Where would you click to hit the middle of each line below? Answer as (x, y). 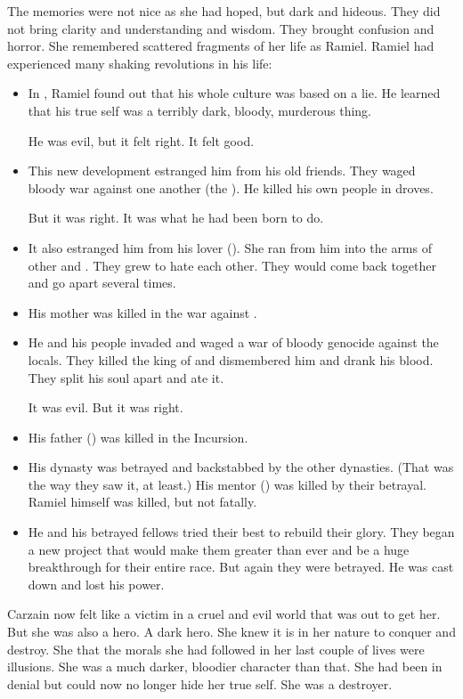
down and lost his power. (96, 584)
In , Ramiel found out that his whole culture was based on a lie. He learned (234, 93)
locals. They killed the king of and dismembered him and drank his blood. (231, 359)
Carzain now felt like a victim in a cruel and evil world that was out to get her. (224, 614)
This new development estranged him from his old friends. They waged (222, 171)
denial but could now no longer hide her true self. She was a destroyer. (200, 683)
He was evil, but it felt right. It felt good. (141, 140)
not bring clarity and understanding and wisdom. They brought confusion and (221, 28)
